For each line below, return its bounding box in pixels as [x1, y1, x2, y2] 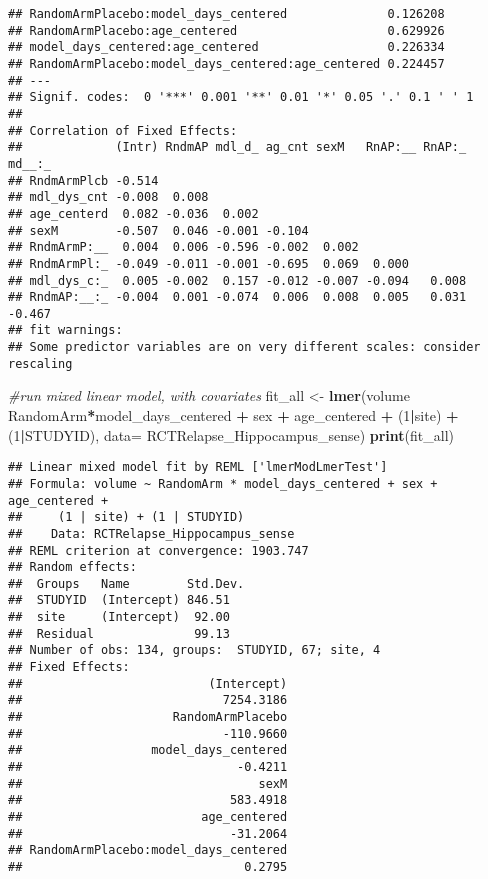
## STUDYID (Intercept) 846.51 [8, 593, 230, 608]
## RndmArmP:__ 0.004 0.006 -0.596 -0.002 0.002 [8, 240, 359, 255]
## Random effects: [8, 560, 137, 575]
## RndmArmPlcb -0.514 [8, 173, 159, 188]
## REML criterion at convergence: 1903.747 [8, 543, 309, 558]
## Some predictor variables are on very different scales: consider [8, 340, 481, 355]
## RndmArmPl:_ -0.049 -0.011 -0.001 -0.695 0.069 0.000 [8, 256, 409, 271]
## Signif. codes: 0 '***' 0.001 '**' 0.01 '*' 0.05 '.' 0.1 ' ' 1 [8, 90, 474, 105]
